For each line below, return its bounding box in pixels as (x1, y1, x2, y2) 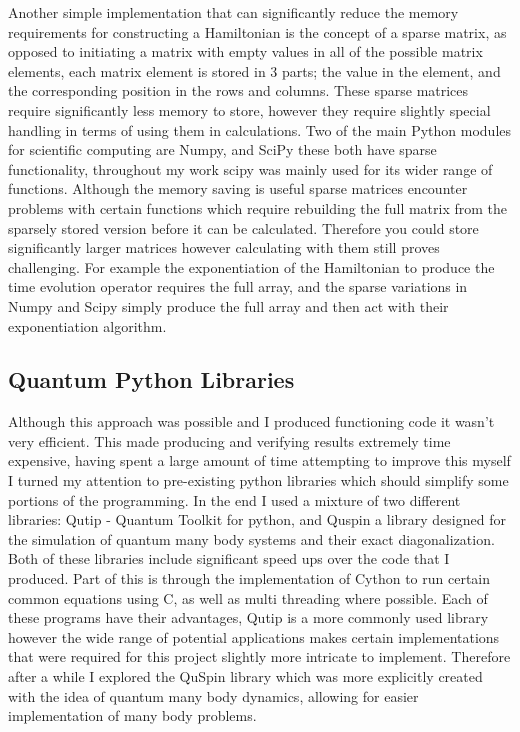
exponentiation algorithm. (8, 315, 167, 336)
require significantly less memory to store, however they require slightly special (8, 99, 491, 120)
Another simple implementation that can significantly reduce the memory (8, 2, 459, 22)
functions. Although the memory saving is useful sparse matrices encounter (8, 178, 468, 199)
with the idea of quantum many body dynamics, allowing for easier (8, 685, 419, 706)
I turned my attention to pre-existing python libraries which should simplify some (8, 470, 509, 491)
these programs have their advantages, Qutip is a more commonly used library (8, 607, 489, 628)
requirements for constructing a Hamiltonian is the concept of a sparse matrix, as (8, 21, 507, 42)
